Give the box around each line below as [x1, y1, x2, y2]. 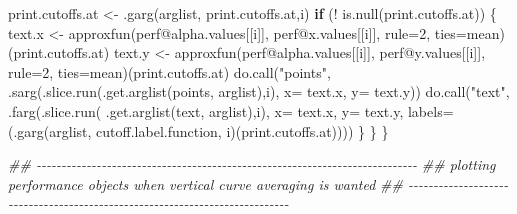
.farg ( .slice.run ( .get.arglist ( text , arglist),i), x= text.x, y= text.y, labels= [8, 100, 454, 121]
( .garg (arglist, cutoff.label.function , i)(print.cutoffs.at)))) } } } [8, 120, 389, 141]
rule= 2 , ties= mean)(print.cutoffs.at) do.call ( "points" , [8, 61, 331, 82]
